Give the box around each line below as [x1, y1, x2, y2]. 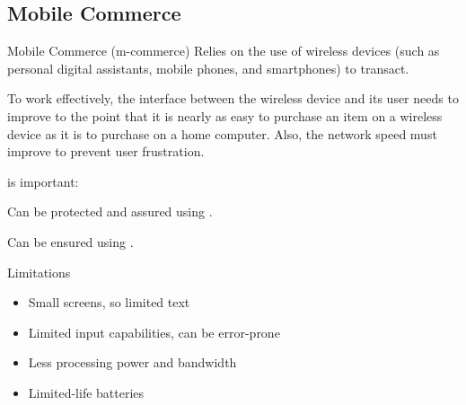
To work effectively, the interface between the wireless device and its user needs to [7, 89, 459, 108]
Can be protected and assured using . [7, 202, 213, 221]
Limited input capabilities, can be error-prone [28, 322, 280, 341]
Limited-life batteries [28, 383, 145, 401]
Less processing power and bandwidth [28, 353, 237, 372]
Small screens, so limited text [28, 293, 190, 312]
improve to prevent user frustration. [7, 142, 205, 161]
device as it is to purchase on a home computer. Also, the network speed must [7, 124, 437, 143]
